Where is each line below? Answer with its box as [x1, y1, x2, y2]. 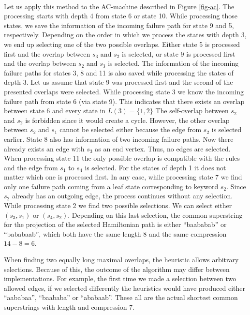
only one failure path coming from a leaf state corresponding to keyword [4, 181, 219, 191]
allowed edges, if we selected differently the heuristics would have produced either [4, 283, 245, 293]
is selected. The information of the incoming [108, 58, 239, 68]
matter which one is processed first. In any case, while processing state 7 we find [4, 172, 242, 182]
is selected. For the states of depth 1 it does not [85, 162, 226, 172]
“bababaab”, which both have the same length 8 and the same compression [4, 228, 227, 239]
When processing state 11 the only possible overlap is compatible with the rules [4, 153, 240, 163]
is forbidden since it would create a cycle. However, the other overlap [25, 115, 230, 125]
